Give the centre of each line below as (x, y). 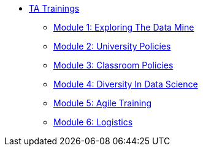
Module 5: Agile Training (103, 103)
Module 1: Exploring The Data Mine (124, 27)
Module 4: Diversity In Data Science (126, 84)
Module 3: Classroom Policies (113, 65)
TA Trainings (54, 8)
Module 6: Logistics (93, 122)
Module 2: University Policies (112, 46)
